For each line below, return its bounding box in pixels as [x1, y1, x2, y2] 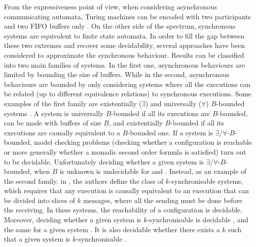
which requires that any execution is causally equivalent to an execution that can [4, 185, 249, 196]
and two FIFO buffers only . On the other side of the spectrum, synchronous [4, 21, 236, 31]
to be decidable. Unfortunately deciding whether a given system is [4, 156, 204, 166]
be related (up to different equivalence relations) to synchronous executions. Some [4, 88, 252, 99]
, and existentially [109, 118, 163, 128]
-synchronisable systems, [169, 175, 243, 186]
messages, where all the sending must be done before [83, 195, 243, 205]
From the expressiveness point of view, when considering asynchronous [4, 1, 218, 11]
